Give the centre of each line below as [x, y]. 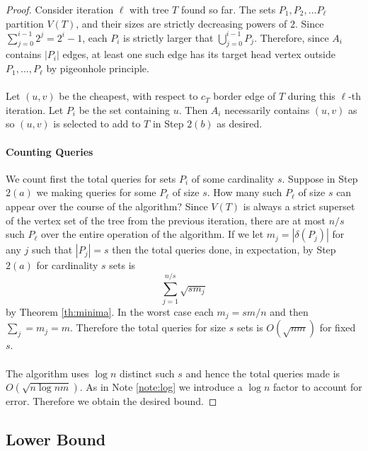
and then [289, 311]
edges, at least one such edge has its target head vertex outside [199, 54]
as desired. [240, 124]
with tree [149, 9]
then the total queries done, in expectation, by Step [224, 250]
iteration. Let [35, 109]
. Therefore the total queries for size [148, 327]
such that [52, 250]
